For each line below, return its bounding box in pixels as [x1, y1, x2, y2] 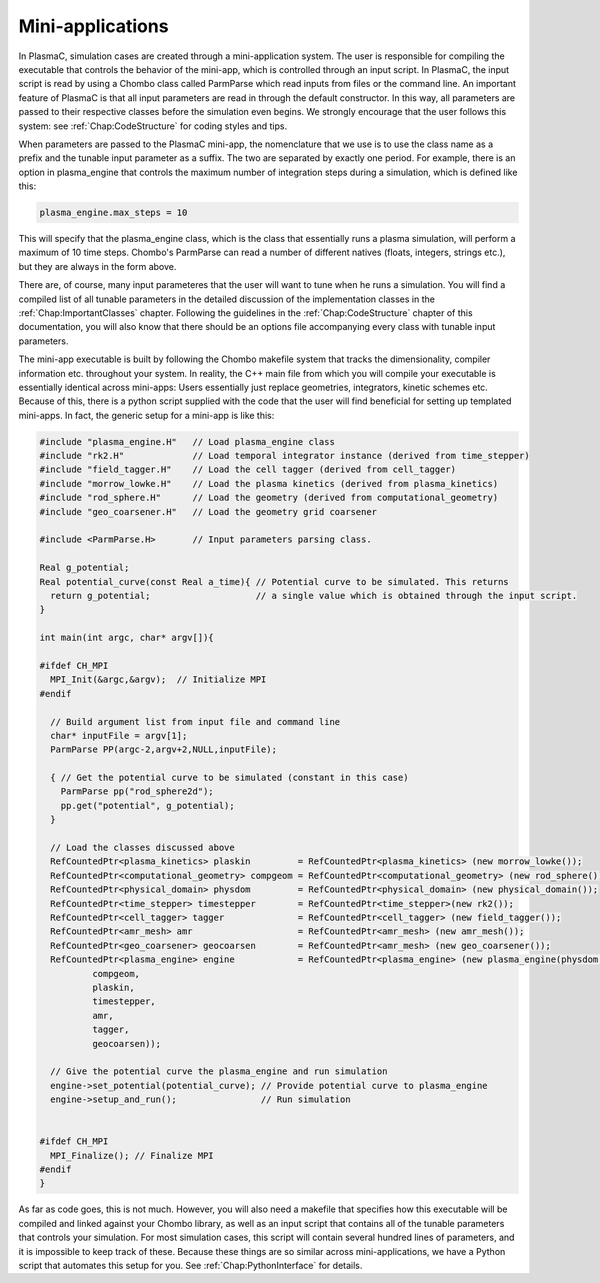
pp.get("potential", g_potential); [60, 800, 235, 811]
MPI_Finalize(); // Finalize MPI [50, 1150, 214, 1161]
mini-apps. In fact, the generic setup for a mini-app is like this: [18, 409, 275, 421]
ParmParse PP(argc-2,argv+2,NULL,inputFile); [50, 744, 277, 755]
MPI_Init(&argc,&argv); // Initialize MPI [50, 674, 267, 685]
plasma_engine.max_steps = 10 [39, 207, 188, 219]
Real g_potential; [39, 562, 130, 574]
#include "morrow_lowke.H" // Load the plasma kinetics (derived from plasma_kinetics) [39, 478, 499, 489]
